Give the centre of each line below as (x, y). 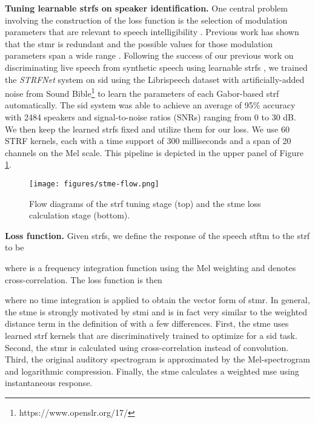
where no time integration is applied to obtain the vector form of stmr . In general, (157, 300)
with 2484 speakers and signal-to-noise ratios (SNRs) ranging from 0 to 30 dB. (151, 117)
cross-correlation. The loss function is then (84, 279)
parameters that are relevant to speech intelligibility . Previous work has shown (152, 32)
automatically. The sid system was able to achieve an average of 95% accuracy (150, 105)
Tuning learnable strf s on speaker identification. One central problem (146, 8)
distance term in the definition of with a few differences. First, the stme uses (147, 323)
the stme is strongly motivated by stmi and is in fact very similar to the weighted (156, 311)
